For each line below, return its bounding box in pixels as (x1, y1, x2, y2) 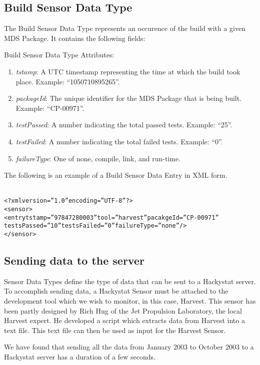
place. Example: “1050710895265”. (15, 76, 120, 86)
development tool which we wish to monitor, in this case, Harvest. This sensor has (4, 296, 256, 306)
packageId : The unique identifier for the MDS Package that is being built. (15, 93, 242, 103)
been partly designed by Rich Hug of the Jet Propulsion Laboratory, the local (4, 305, 242, 316)
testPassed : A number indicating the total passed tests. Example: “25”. (15, 119, 232, 130)
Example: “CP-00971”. (15, 102, 84, 113)
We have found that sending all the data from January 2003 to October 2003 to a (4, 342, 254, 352)
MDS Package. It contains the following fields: (4, 32, 145, 43)
